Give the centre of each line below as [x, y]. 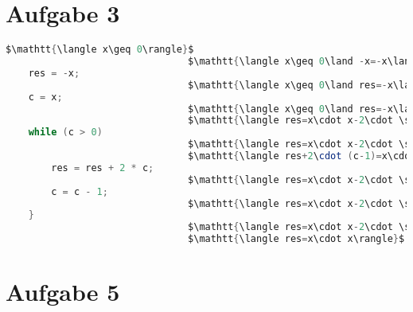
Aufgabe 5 [63, 292]
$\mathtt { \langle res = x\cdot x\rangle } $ [296, 239]
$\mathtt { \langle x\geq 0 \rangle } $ [100, 50]
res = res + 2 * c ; [103, 168]
